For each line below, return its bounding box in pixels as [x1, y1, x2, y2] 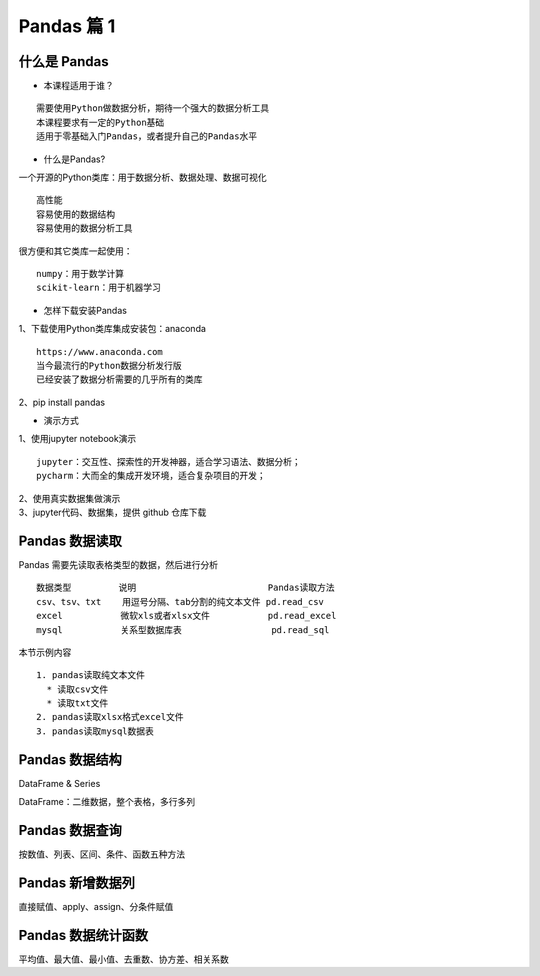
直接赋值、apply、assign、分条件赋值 [18, 900, 174, 912]
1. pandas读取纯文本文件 [36, 670, 145, 681]
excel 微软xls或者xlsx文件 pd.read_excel [36, 610, 337, 622]
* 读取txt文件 [46, 698, 109, 709]
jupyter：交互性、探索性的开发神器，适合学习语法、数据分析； [36, 456, 301, 467]
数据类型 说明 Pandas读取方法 [36, 582, 335, 594]
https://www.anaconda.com [36, 346, 164, 357]
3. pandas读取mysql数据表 [36, 725, 155, 737]
